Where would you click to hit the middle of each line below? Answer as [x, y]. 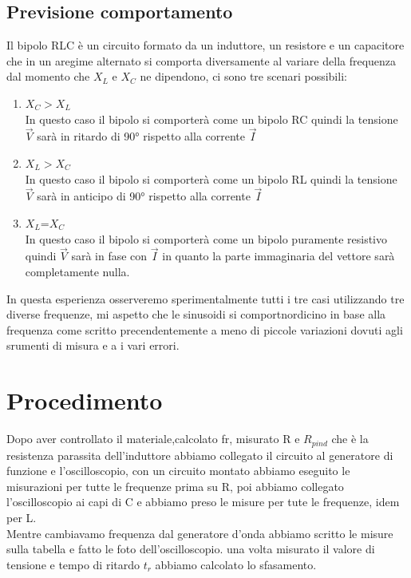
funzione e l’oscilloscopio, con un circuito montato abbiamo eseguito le [178, 471]
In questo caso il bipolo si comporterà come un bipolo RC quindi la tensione [211, 119]
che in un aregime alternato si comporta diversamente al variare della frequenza [202, 60]
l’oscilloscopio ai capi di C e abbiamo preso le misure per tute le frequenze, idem [203, 502]
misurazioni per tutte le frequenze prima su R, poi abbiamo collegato [175, 486]
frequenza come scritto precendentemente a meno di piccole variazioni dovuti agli [205, 329]
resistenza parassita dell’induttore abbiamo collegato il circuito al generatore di [200, 455]
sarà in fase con [109, 256]
